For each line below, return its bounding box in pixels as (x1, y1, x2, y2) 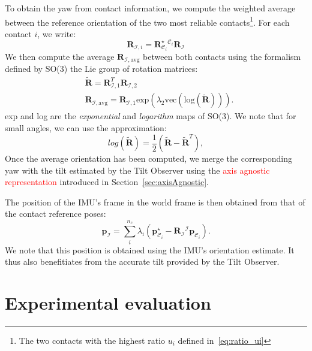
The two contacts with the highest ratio (19, 334, 166, 346)
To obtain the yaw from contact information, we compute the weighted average (5, 2, 296, 14)
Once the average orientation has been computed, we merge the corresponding (5, 152, 293, 165)
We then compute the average (5, 50, 115, 62)
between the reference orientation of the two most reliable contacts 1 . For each (5, 14, 290, 28)
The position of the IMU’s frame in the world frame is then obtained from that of (5, 195, 305, 208)
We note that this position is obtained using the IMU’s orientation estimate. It (5, 243, 295, 256)
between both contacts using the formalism (143, 50, 301, 62)
